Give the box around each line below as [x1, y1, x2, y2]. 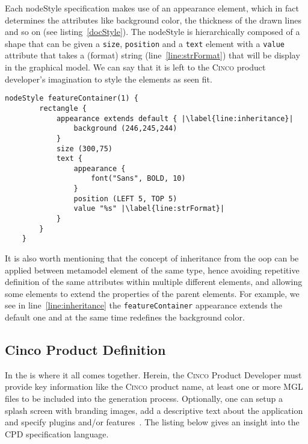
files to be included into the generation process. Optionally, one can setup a [5, 392, 283, 405]
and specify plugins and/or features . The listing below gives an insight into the [5, 416, 300, 428]
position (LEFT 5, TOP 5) [73, 194, 177, 203]
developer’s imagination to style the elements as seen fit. [5, 72, 212, 85]
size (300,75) [56, 144, 112, 153]
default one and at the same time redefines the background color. [5, 311, 245, 324]
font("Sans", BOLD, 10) [91, 174, 186, 183]
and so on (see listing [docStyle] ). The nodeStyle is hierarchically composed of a [5, 25, 300, 38]
